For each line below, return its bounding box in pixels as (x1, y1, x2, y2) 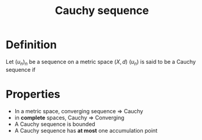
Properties (5, 87, 60, 101)
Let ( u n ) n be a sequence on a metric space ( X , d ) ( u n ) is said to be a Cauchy (5, 58, 196, 67)
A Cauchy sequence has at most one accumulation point (14, 127, 158, 134)
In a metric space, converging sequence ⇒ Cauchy (14, 107, 143, 114)
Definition (5, 38, 57, 52)
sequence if (5, 66, 36, 73)
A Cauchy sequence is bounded (14, 120, 96, 128)
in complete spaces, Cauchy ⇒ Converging (14, 114, 124, 121)
